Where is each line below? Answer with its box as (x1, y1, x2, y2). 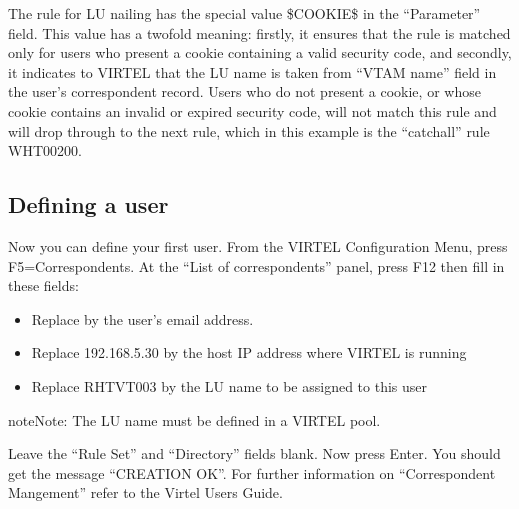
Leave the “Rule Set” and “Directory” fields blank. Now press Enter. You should (8, 443, 501, 464)
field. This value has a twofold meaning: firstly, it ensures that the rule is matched (8, 22, 511, 43)
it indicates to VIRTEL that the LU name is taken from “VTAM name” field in (8, 61, 497, 82)
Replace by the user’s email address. (31, 308, 254, 329)
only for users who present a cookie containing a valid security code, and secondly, (8, 42, 512, 63)
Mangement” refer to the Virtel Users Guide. (8, 482, 283, 503)
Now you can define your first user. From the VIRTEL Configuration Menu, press (8, 235, 508, 256)
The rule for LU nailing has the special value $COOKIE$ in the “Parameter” (8, 3, 481, 23)
